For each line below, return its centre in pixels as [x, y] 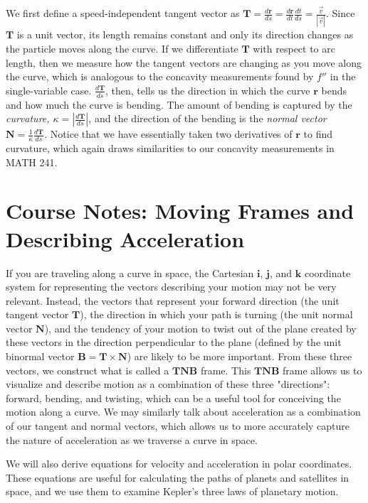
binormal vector [40, 356]
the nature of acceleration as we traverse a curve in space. [132, 439]
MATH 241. [32, 162]
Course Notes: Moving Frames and [180, 211]
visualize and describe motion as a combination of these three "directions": [168, 384]
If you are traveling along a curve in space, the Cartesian [130, 272]
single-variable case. [49, 90]
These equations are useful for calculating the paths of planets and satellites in [178, 477]
